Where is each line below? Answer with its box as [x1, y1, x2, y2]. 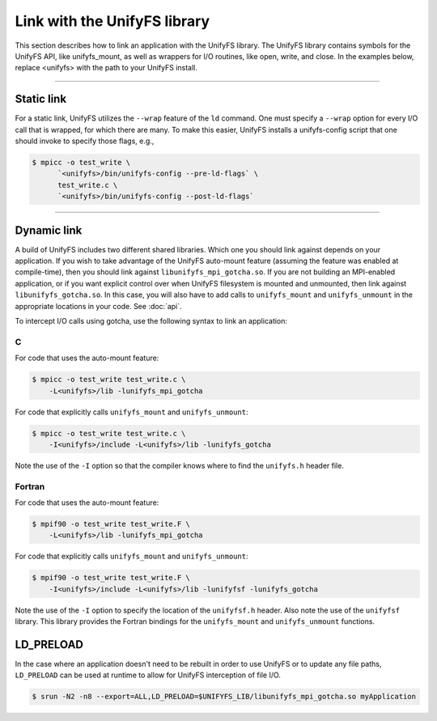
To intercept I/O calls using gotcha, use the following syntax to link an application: [15, 316, 287, 326]
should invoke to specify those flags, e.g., [15, 136, 155, 146]
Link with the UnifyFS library [15, 12, 210, 30]
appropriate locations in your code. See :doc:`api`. [15, 301, 182, 311]
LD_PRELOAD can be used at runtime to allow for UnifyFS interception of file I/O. [15, 670, 281, 680]
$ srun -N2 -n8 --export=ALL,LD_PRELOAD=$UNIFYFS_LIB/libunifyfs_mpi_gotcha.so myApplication [32, 692, 417, 702]
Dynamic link [15, 223, 83, 237]
